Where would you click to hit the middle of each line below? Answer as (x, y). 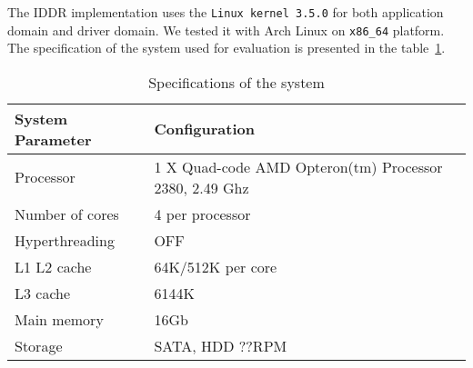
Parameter (53, 139)
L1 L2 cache (53, 266)
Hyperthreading (65, 240)
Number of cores (67, 214)
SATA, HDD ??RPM (221, 345)
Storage (39, 345)
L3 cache (43, 293)
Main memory (59, 319)
